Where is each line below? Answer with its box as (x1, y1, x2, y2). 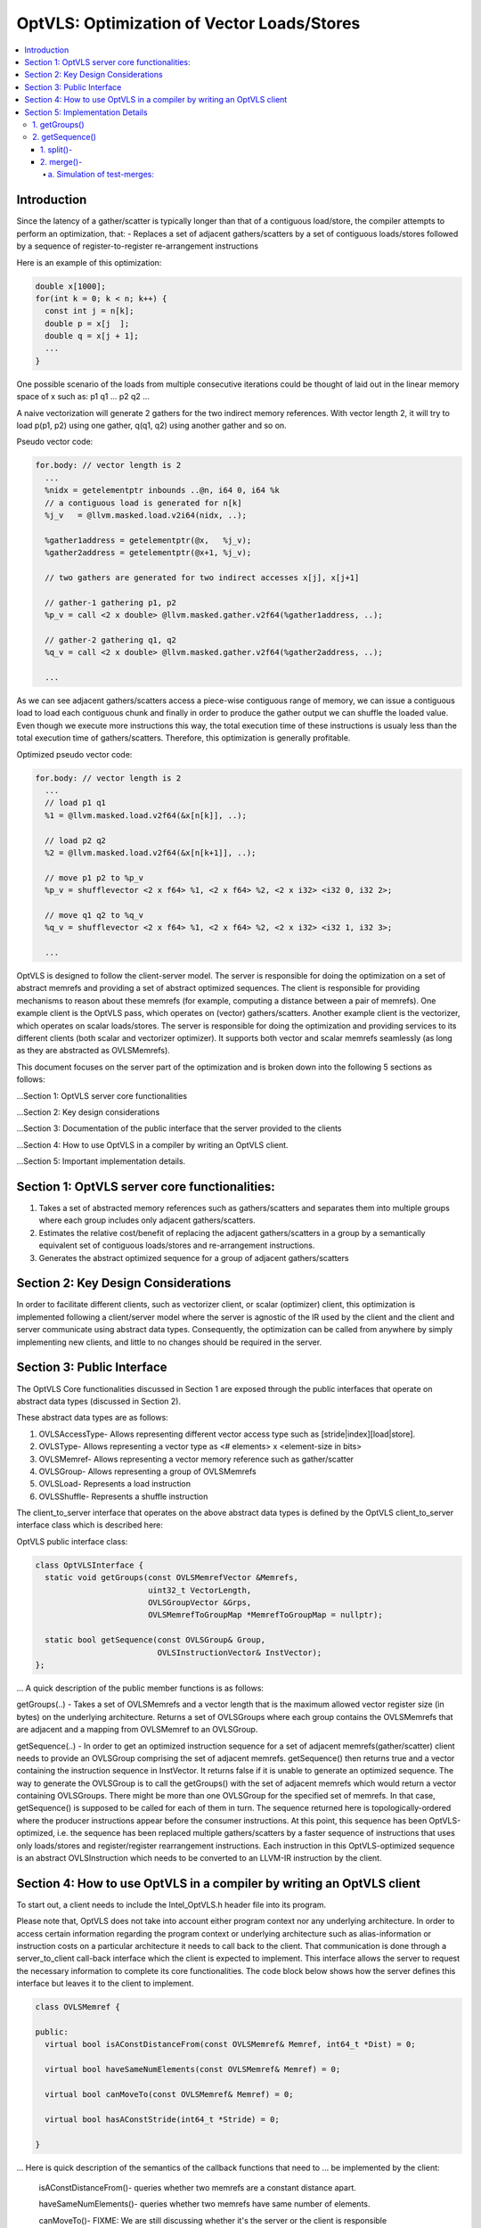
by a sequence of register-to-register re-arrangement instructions (16, 241, 258, 251)
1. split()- (40, 143, 73, 155)
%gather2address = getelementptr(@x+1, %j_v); (45, 548, 252, 558)
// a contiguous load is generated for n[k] (45, 497, 242, 508)
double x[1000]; (35, 281, 107, 291)
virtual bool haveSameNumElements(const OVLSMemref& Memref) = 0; (45, 2064, 341, 2075)
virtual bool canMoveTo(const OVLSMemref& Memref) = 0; (45, 2089, 294, 2099)
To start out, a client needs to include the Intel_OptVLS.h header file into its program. (16, 1899, 327, 1910)
